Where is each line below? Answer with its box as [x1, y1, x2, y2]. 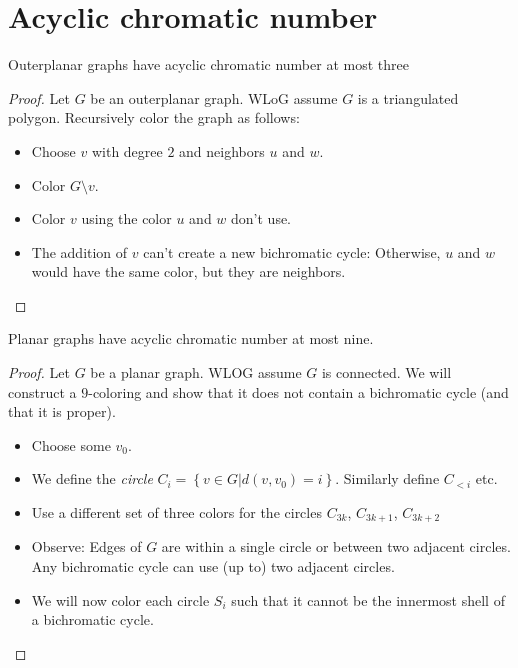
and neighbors [179, 140, 265, 161]
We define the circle [31, 468, 153, 489]
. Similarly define [335, 468, 440, 489]
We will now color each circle [31, 589, 210, 610]
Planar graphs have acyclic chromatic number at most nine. [8, 328, 374, 349]
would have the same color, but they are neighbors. [31, 261, 346, 282]
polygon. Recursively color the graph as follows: [8, 107, 300, 128]
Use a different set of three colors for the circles [31, 502, 322, 523]
